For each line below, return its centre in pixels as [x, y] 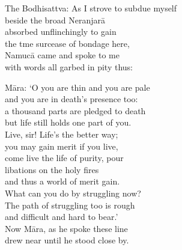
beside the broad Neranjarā [55, 20]
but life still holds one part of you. [68, 122]
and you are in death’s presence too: [71, 99]
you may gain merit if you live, [62, 146]
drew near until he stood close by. [67, 240]
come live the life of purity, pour [64, 158]
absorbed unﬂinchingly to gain [61, 32]
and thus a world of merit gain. [62, 181]
